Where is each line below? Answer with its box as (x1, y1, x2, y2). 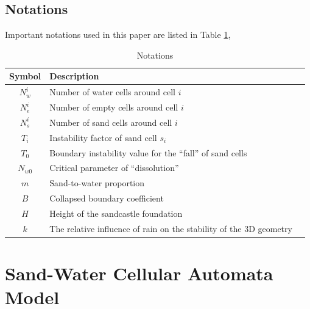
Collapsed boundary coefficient (49, 192, 164, 205)
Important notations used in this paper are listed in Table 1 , (5, 28, 231, 41)
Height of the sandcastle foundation (49, 206, 183, 219)
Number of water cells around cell (49, 85, 176, 98)
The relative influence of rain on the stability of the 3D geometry (49, 222, 292, 234)
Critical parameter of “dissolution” (49, 161, 179, 174)
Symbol (9, 70, 41, 82)
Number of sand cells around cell (49, 115, 172, 128)
